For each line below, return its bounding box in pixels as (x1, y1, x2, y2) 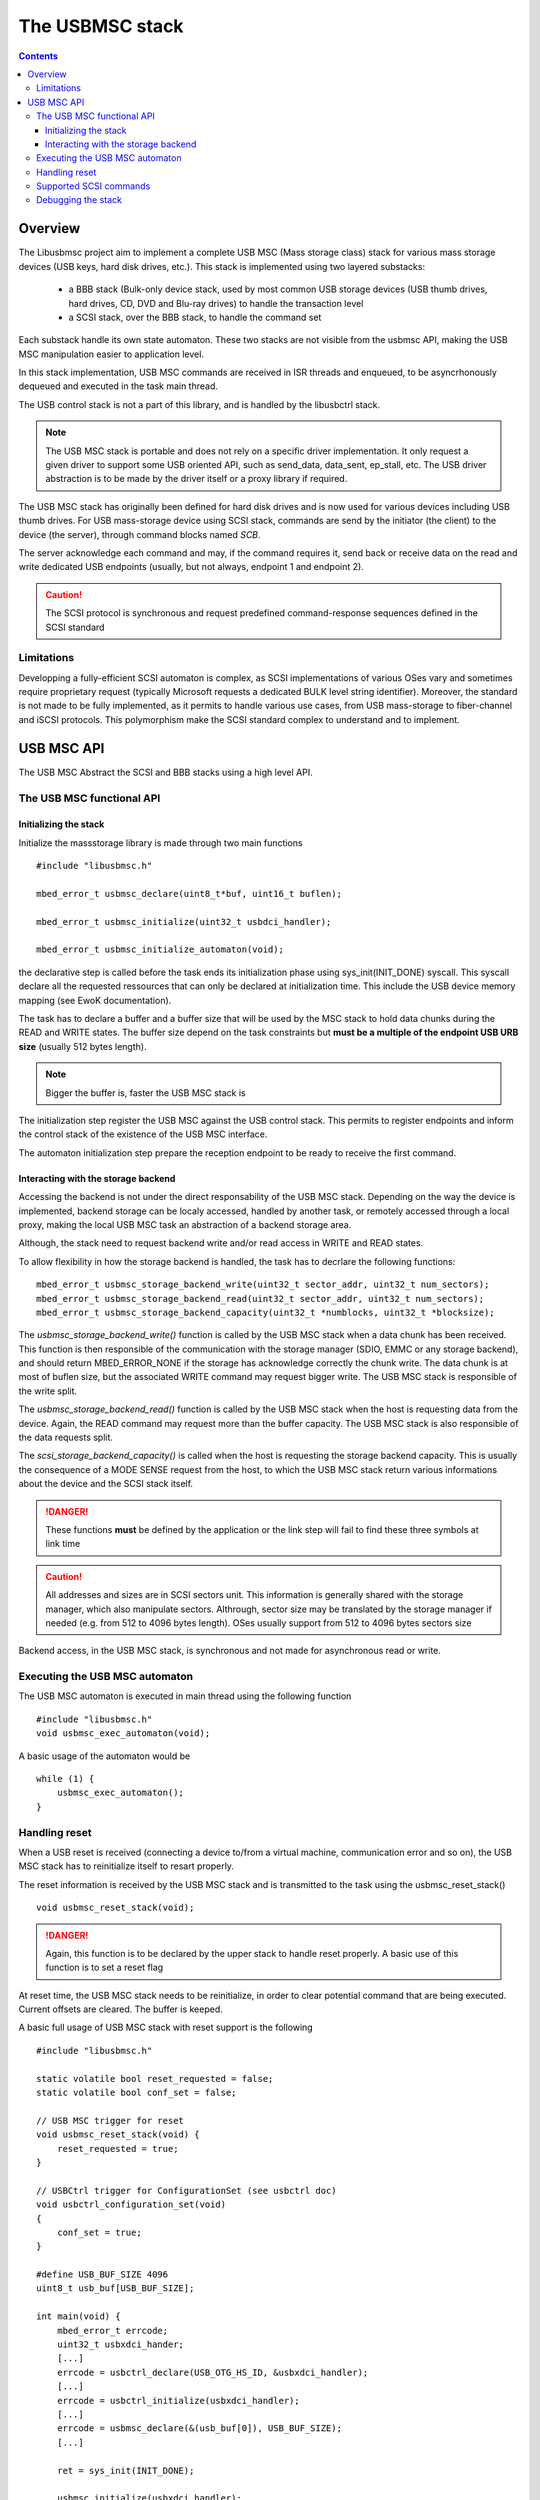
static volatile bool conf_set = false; (36, 2087, 237, 2099)
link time (45, 1538, 81, 1550)
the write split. (18, 1385, 78, 1397)
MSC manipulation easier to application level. (18, 348, 205, 360)
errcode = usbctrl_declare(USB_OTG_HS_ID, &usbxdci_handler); (56, 2366, 369, 2378)
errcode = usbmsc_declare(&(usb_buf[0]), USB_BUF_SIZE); (56, 2423, 342, 2434)
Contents (18, 50, 59, 62)
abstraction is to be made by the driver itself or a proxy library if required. (45, 473, 348, 485)
